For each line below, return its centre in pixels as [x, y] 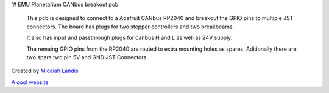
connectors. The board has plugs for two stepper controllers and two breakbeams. [130, 27]
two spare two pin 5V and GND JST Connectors [87, 57]
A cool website [30, 82]
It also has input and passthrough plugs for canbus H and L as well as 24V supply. [129, 38]
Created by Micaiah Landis [45, 71]
